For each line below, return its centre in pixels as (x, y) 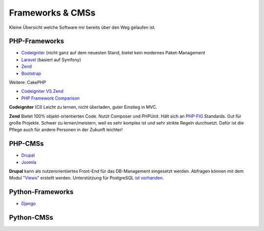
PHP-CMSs (26, 144)
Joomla (29, 162)
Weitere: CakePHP (28, 83)
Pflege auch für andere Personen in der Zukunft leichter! (66, 130)
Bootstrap (31, 73)
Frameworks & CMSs (52, 13)
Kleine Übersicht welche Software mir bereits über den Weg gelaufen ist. (82, 27)
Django (29, 204)
